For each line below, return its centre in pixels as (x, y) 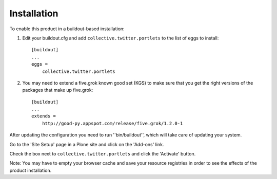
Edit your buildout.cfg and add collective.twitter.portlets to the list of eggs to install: (121, 38)
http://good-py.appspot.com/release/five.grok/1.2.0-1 (112, 123)
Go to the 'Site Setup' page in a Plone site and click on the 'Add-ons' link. (87, 144)
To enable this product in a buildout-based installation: (67, 29)
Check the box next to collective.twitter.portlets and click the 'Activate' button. (103, 154)
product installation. (31, 170)
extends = (44, 116)
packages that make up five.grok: (58, 90)
